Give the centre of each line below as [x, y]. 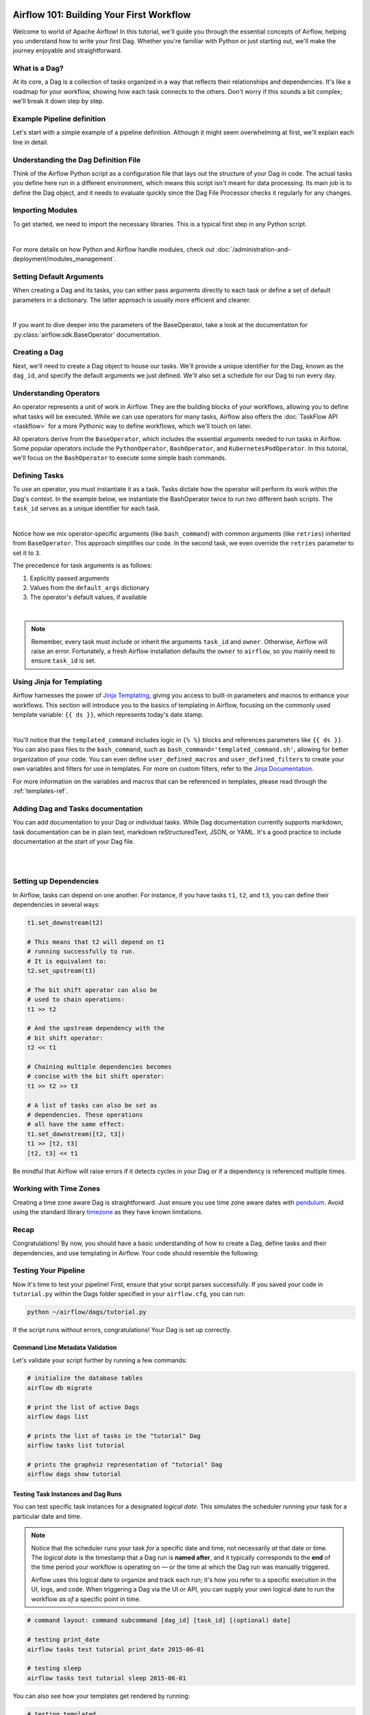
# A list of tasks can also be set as [92, 1105]
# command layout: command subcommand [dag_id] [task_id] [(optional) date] [159, 1620]
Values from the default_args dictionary [90, 587]
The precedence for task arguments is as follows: [83, 565]
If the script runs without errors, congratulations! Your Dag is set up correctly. [122, 1330]
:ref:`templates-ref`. [40, 791]
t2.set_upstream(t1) [61, 971]
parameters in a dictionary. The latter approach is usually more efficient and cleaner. [132, 300]
